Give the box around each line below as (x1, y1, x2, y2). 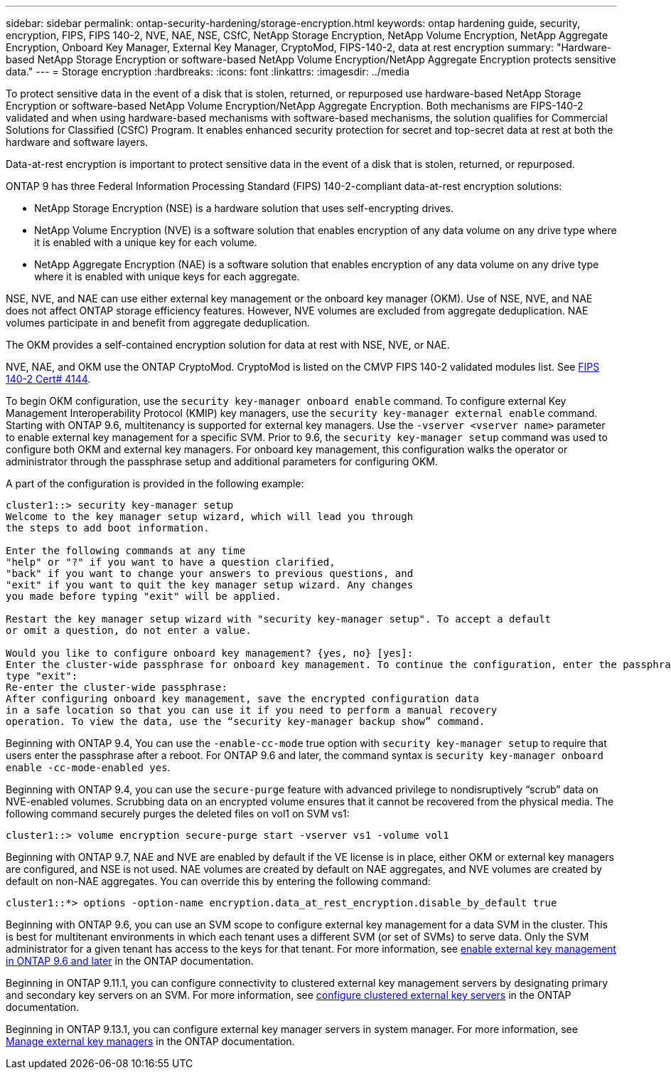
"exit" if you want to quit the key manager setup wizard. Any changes (6, 579, 414, 591)
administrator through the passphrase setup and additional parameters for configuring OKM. (6, 455, 439, 467)
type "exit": (6, 670, 78, 682)
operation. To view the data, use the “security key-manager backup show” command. (6, 716, 485, 727)
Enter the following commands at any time (6, 545, 246, 556)
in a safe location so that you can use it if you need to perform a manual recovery (6, 704, 498, 716)
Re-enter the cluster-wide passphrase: (6, 682, 227, 693)
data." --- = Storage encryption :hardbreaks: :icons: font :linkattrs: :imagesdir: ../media (6, 65, 409, 78)
